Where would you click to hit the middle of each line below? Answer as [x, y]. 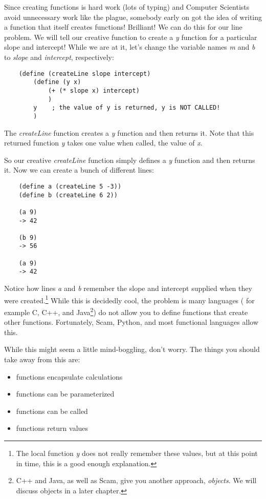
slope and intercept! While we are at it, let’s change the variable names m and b [130, 47]
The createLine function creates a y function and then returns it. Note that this [129, 132]
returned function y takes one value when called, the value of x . [103, 143]
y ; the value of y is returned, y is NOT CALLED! [127, 108]
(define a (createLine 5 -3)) [70, 186]
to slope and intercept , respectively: [59, 57]
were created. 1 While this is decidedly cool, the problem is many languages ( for [129, 299]
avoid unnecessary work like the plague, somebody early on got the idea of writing [133, 17]
